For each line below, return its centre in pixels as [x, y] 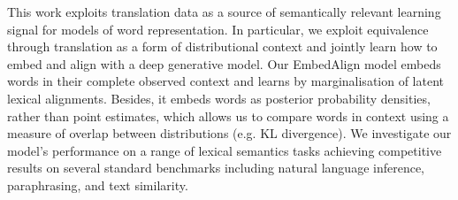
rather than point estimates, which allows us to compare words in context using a [228, 115]
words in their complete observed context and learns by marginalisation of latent [226, 81]
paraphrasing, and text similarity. [98, 185]
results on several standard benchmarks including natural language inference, [216, 168]
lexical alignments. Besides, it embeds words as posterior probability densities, [219, 98]
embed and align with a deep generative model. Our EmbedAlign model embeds [224, 63]
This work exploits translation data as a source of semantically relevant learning [224, 12]
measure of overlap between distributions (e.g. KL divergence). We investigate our [229, 133]
